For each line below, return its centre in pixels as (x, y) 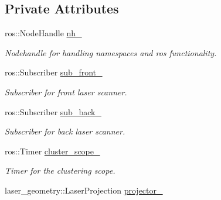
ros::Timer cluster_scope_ (52, 151)
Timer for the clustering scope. (60, 170)
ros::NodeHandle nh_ (43, 33)
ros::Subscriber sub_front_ (54, 72)
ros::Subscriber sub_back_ (53, 111)
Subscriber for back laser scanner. (65, 131)
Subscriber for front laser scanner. (66, 92)
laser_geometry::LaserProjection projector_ (84, 190)
